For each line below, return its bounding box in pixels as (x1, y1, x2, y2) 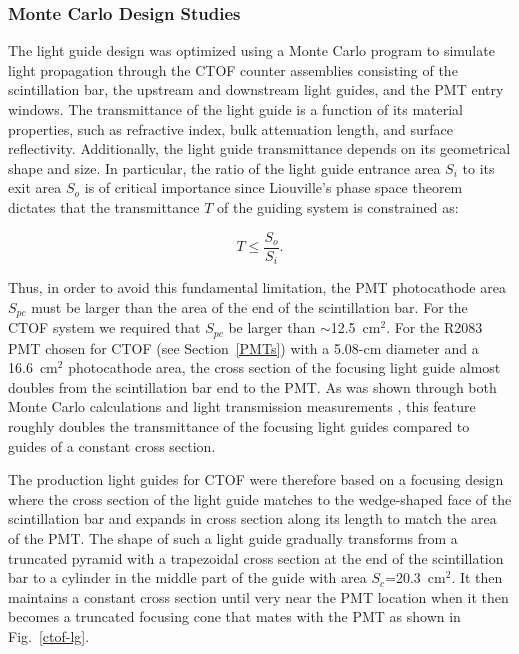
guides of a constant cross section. (8, 435, 216, 456)
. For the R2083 (386, 317, 483, 338)
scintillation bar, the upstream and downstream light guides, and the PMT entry (8, 79, 504, 100)
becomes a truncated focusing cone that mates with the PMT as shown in (8, 606, 461, 627)
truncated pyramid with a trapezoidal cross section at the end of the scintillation (8, 547, 504, 568)
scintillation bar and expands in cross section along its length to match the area (8, 508, 497, 529)
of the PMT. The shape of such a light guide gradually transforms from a (8, 527, 458, 548)
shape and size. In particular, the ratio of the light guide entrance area (8, 157, 441, 178)
